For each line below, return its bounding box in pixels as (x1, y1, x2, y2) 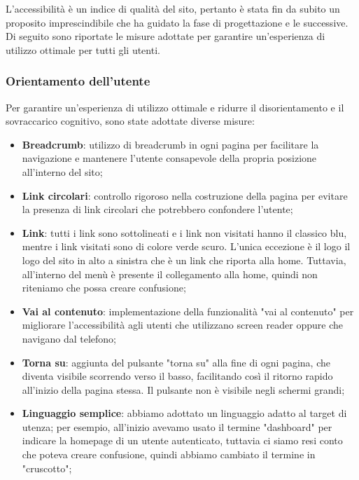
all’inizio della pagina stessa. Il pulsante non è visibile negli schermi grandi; (22, 382, 345, 397)
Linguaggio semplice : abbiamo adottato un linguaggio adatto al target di (22, 406, 347, 420)
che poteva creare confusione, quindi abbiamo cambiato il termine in (22, 447, 316, 462)
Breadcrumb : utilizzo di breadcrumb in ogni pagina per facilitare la (22, 137, 319, 151)
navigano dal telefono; (22, 331, 116, 345)
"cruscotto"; (22, 460, 72, 475)
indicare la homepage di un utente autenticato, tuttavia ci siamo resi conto (22, 433, 343, 448)
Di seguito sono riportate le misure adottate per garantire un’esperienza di (6, 29, 325, 43)
